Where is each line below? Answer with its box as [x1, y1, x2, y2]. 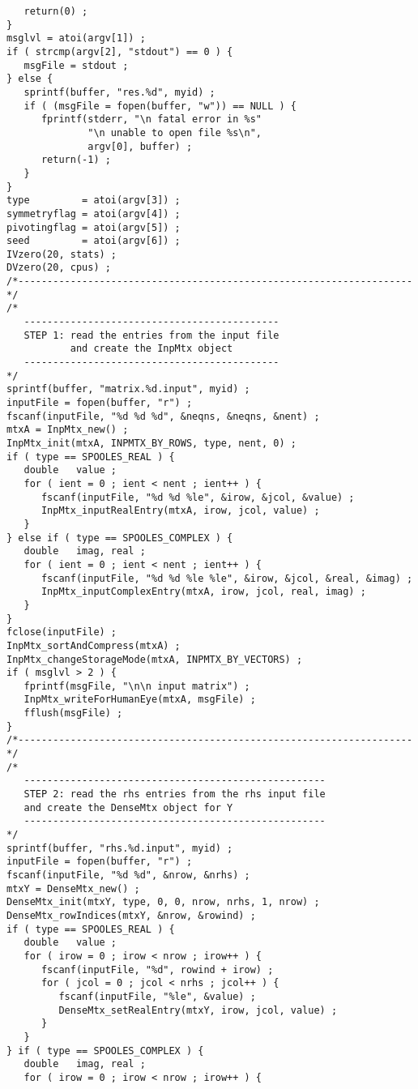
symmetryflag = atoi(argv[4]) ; [6, 207, 181, 220]
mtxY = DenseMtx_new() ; [6, 882, 140, 895]
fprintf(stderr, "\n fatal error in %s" [41, 113, 262, 126]
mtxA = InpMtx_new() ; [6, 424, 129, 436]
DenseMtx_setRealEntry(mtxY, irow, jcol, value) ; [58, 1004, 338, 1016]
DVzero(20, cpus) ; [6, 262, 111, 274]
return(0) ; [23, 6, 88, 17]
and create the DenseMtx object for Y [23, 801, 233, 814]
